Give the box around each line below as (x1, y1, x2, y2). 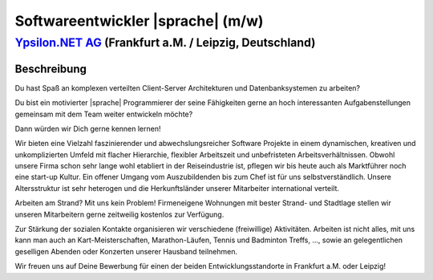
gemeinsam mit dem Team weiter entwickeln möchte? (14, 109, 193, 119)
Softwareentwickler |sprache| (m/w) (14, 12, 264, 30)
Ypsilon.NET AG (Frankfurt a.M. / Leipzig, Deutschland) (14, 35, 316, 50)
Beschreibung (14, 62, 87, 75)
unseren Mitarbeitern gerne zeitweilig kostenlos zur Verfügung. (14, 209, 225, 219)
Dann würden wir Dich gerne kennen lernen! (14, 124, 161, 133)
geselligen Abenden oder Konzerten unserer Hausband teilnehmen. (14, 246, 238, 256)
